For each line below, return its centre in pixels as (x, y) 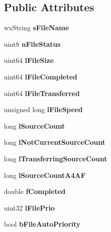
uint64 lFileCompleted (41, 76)
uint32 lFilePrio (29, 207)
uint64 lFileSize (29, 60)
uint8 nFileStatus (32, 44)
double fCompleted (35, 191)
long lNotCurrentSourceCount (55, 142)
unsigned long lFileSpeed (43, 109)
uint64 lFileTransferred (42, 93)
